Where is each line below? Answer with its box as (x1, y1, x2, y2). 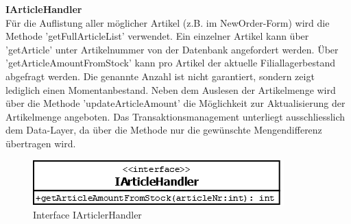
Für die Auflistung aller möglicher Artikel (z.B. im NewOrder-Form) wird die (5, 15, 330, 29)
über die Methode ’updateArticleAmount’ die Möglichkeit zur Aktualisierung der (5, 96, 346, 110)
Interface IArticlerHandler (33, 208, 142, 222)
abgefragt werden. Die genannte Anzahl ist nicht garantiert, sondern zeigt (5, 69, 315, 83)
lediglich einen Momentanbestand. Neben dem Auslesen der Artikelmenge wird (5, 82, 336, 97)
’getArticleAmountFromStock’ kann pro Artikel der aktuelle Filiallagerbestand (5, 55, 336, 70)
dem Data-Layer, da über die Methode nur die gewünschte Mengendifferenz (5, 123, 322, 137)
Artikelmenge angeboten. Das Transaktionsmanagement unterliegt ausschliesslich (5, 109, 346, 123)
